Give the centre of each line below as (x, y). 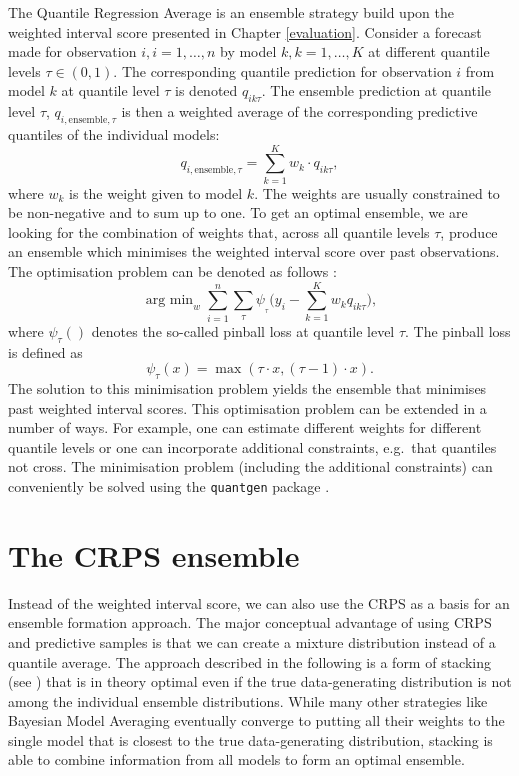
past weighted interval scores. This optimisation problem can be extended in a (247, 407)
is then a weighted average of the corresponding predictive (299, 111)
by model (248, 51)
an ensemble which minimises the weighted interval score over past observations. (254, 251)
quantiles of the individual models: (114, 133)
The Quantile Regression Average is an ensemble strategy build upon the (231, 12)
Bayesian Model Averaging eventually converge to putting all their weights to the (256, 720)
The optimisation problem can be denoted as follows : (172, 271)
